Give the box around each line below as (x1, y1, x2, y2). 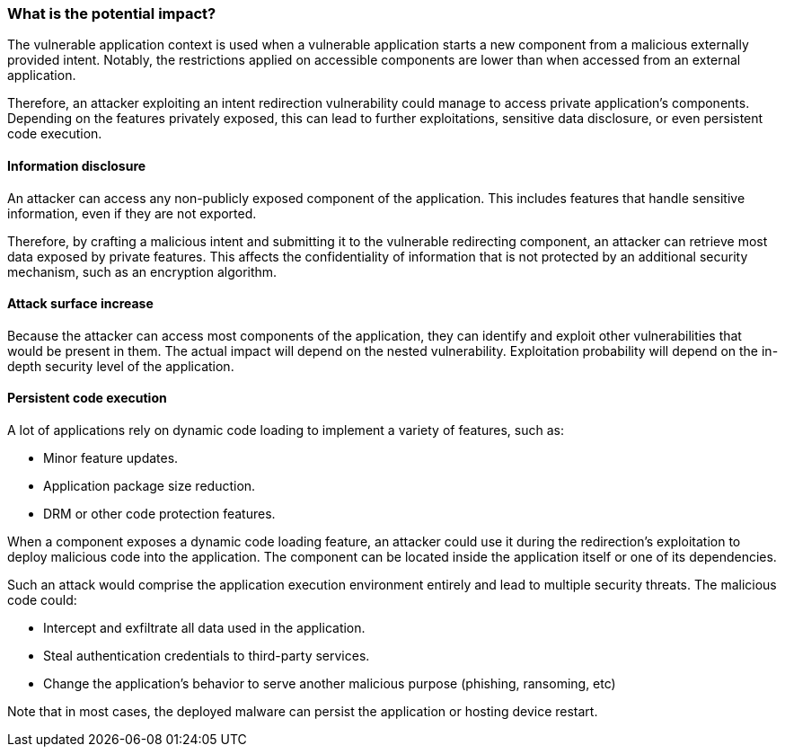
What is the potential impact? (7, 4, 216, 22)
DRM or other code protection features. (43, 506, 276, 522)
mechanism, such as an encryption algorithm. (7, 263, 278, 279)
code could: (7, 592, 77, 608)
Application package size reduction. (43, 478, 256, 494)
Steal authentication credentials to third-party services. (43, 648, 370, 664)
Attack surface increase (7, 296, 154, 312)
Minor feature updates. (43, 450, 179, 466)
